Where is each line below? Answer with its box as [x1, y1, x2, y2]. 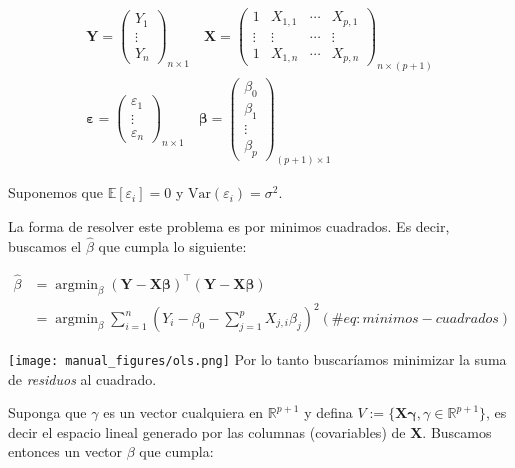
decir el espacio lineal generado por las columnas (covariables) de [8, 421, 406, 442]
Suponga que [8, 402, 87, 423]
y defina [304, 402, 353, 423]
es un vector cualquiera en [103, 402, 264, 423]
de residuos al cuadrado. [8, 368, 157, 389]
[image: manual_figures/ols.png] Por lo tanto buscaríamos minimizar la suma [8, 349, 507, 370]
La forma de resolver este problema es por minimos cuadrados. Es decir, [8, 216, 450, 237]
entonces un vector [8, 441, 123, 462]
